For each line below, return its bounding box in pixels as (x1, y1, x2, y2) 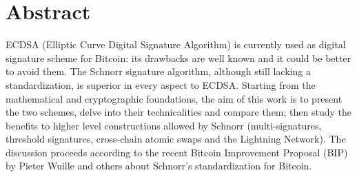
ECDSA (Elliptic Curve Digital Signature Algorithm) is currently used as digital (6, 37, 346, 52)
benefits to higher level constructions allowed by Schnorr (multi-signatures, (6, 118, 322, 132)
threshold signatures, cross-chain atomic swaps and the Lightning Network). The (6, 132, 346, 146)
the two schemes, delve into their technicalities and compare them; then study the (6, 105, 351, 119)
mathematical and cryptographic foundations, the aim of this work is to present (6, 91, 343, 105)
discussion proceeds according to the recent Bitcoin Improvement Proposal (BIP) (6, 145, 348, 159)
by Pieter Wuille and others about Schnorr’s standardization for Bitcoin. (6, 158, 312, 173)
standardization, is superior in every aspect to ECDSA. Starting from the (6, 77, 316, 92)
